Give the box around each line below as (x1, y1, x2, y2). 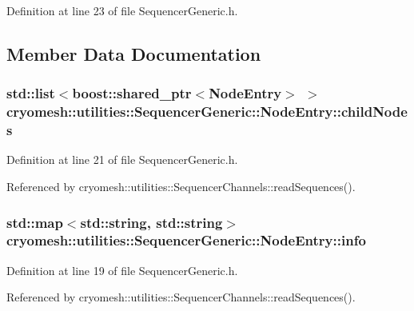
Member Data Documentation (6, 41, 261, 66)
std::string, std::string (80, 212, 223, 232)
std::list (6, 83, 55, 103)
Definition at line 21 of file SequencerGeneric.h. (6, 151, 238, 168)
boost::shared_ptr (72, 83, 192, 103)
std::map (6, 212, 63, 232)
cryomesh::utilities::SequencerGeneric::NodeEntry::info (6, 230, 366, 250)
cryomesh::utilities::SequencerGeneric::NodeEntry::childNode (6, 102, 408, 122)
